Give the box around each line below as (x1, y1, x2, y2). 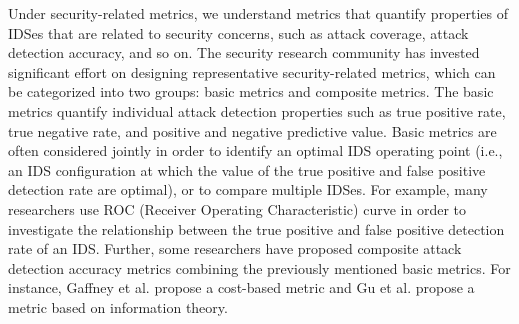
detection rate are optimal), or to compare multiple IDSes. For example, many (8, 179, 488, 200)
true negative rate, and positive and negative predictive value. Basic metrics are (8, 120, 497, 141)
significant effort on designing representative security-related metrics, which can (8, 61, 496, 82)
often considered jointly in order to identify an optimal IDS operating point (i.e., (8, 140, 503, 161)
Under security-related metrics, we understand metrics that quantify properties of (8, 3, 509, 23)
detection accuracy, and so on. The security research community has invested (8, 42, 480, 63)
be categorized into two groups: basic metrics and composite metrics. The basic (8, 81, 494, 102)
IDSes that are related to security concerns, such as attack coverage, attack (8, 22, 469, 43)
